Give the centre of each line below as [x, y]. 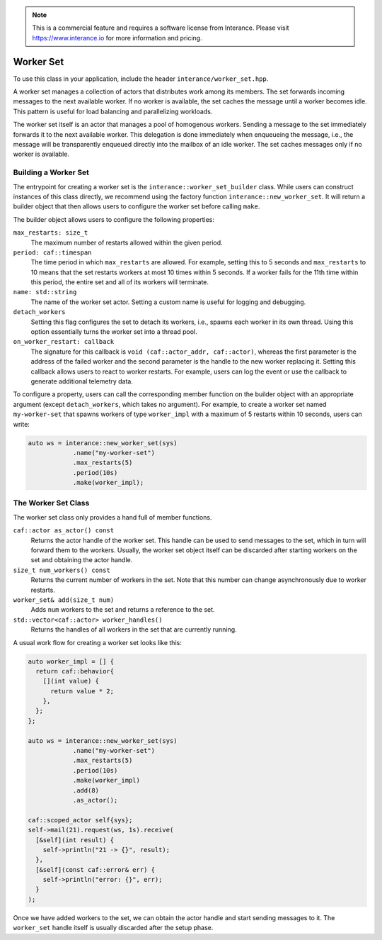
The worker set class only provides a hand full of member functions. [112, 517]
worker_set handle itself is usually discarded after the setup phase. [113, 928]
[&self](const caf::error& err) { [95, 869]
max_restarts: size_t [51, 233]
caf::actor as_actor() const [64, 531]
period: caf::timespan [52, 252]
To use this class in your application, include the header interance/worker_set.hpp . [141, 79]
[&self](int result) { [75, 840]
